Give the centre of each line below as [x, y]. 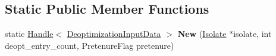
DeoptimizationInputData [114, 34]
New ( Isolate [202, 34]
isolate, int [253, 34]
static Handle [29, 34]
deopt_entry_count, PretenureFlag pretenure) [90, 45]
